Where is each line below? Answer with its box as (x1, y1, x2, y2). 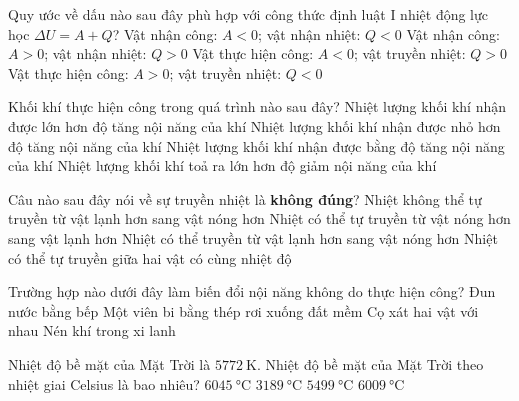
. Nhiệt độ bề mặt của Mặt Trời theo (256, 353, 484, 374)
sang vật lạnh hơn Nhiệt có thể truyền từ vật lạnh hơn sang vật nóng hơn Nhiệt (8, 227, 498, 248)
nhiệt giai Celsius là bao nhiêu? (8, 373, 200, 394)
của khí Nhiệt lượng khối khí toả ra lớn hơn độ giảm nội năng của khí (8, 155, 437, 176)
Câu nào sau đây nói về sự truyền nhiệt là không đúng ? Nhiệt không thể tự (8, 188, 482, 209)
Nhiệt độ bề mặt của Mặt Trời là (8, 353, 211, 374)
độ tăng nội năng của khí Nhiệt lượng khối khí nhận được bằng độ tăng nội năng (8, 135, 505, 156)
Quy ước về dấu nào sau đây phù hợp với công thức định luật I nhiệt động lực (8, 4, 489, 24)
